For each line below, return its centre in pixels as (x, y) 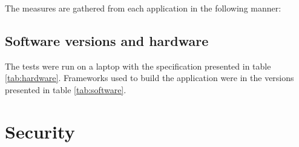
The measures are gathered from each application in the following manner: (143, 8)
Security (40, 131)
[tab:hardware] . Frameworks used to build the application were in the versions (149, 78)
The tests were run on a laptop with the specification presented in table (138, 66)
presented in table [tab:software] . (66, 89)
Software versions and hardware (107, 40)
